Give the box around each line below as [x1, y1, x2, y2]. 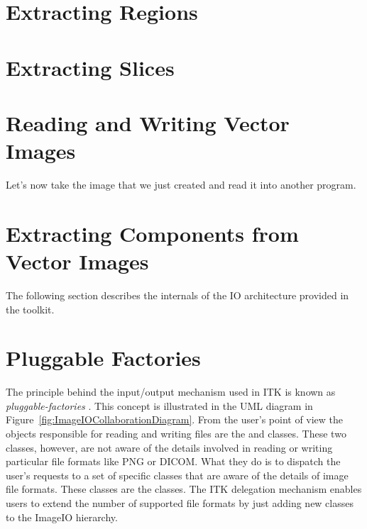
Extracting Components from [6, 218, 299, 247]
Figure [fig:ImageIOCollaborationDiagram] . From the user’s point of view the [6, 412, 344, 427]
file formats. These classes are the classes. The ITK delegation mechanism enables [6, 481, 362, 496]
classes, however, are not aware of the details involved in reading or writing [6, 440, 333, 455]
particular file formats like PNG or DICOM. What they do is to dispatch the [6, 454, 341, 469]
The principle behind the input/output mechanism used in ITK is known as [6, 384, 336, 399]
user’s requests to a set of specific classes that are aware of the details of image [6, 467, 349, 482]
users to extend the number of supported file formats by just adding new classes [6, 496, 354, 511]
